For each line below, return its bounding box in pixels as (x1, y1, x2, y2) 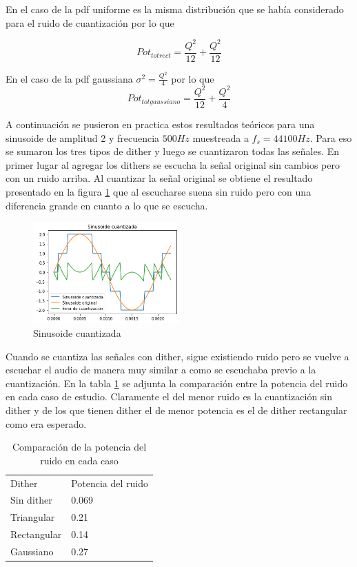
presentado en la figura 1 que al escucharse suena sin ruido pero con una (6, 184, 312, 198)
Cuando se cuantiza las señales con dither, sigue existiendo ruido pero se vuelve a (6, 349, 349, 363)
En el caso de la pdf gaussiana (6, 71, 133, 85)
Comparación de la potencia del (12, 440, 147, 454)
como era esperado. (6, 416, 87, 431)
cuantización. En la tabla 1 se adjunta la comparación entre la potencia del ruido (6, 375, 348, 390)
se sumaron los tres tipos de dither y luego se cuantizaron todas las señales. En (6, 144, 340, 158)
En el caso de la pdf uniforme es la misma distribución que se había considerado (6, 2, 344, 16)
